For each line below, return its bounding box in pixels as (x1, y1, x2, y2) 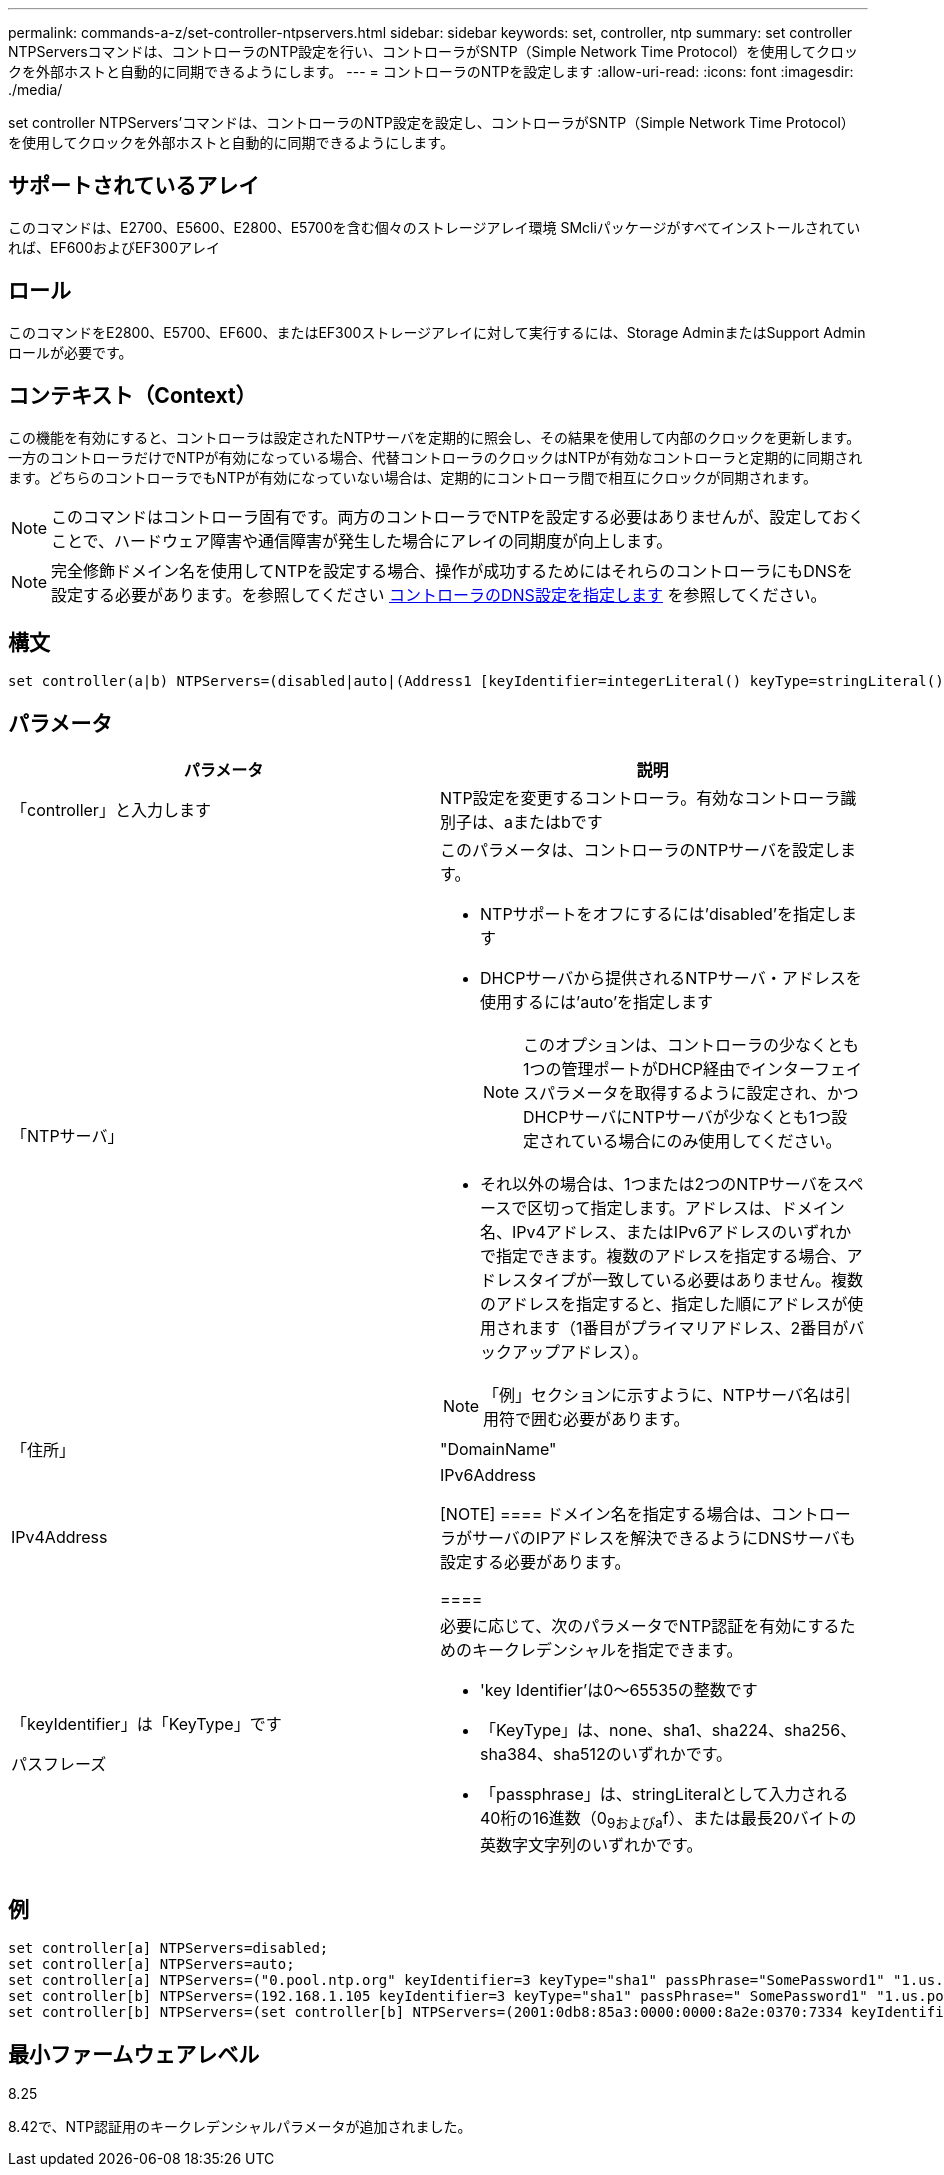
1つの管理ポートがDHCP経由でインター (523, 1059, 814, 1080)
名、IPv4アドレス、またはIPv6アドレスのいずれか (480, 1222, 852, 1243)
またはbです (512, 812, 603, 833)
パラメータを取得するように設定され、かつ (539, 1083, 859, 1104)
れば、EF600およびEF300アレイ (8, 238, 221, 256)
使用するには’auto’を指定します (480, 992, 714, 1013)
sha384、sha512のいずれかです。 (480, 1744, 733, 1765)
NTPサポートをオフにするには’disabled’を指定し (480, 904, 842, 925)
